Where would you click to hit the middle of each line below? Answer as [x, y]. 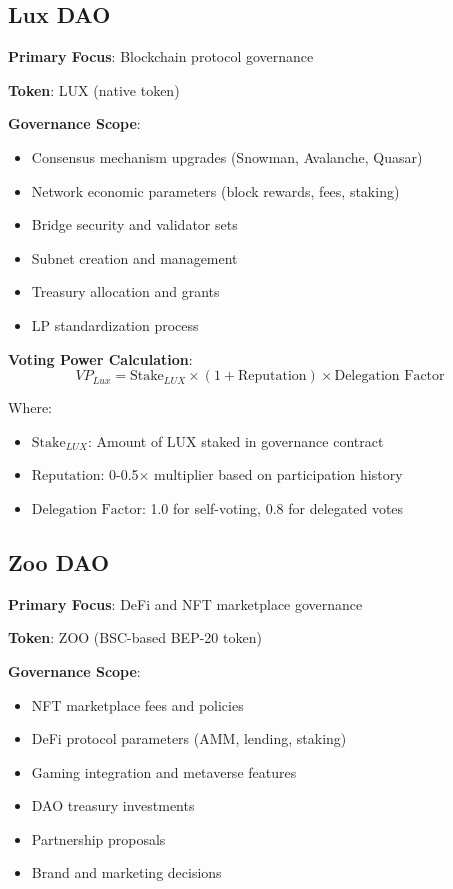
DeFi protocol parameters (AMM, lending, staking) [189, 738]
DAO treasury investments [113, 805]
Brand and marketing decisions [126, 872]
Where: [30, 407]
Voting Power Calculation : [100, 358]
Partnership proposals [98, 838]
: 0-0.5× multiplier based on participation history [251, 474]
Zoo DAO [59, 561]
